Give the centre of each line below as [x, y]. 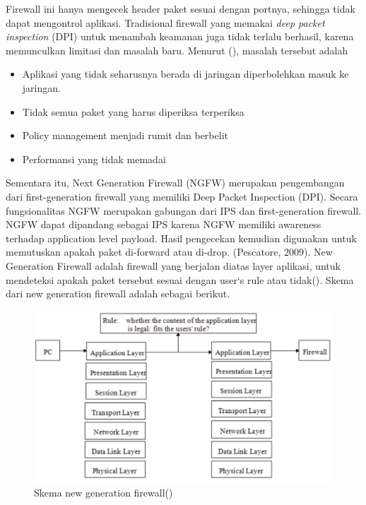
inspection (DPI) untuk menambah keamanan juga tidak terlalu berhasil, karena [180, 36]
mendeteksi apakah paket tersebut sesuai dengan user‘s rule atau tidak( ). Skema [180, 279]
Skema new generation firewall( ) [104, 493]
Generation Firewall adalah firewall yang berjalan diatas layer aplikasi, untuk [173, 265]
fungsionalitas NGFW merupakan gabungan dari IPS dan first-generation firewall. [184, 210]
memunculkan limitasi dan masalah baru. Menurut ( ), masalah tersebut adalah [177, 50]
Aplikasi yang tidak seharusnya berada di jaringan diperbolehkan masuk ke [185, 74]
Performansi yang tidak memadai [94, 159]
